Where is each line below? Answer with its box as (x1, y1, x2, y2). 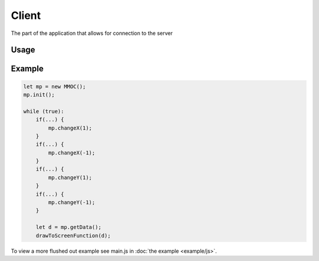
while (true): (23, 108, 64, 115)
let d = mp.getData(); (35, 224, 102, 231)
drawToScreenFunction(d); (35, 232, 111, 239)
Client (11, 9, 41, 22)
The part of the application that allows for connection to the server (11, 30, 173, 37)
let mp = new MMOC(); (23, 83, 86, 90)
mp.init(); (23, 91, 55, 98)
